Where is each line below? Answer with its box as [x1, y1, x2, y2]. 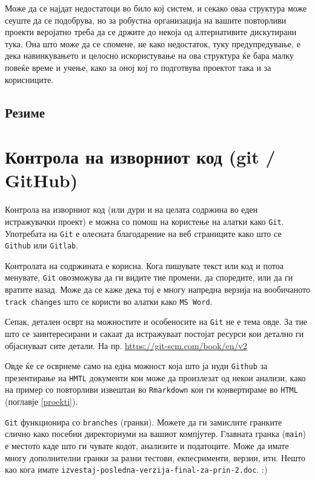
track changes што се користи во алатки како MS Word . [5, 295, 213, 307]
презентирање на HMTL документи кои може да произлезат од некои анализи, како [5, 371, 306, 384]
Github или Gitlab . [5, 239, 79, 252]
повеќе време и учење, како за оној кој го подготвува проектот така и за [5, 61, 271, 73]
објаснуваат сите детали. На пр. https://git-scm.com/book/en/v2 [5, 339, 247, 352]
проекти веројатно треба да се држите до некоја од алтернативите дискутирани [5, 25, 297, 38]
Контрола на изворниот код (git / [5, 144, 276, 169]
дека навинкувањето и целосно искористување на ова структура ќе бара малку [5, 49, 294, 62]
